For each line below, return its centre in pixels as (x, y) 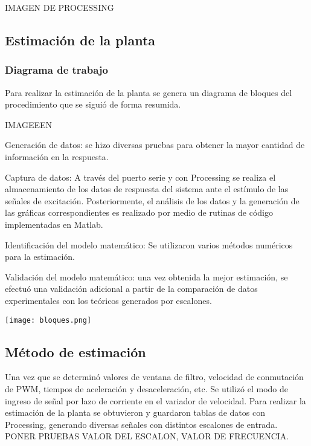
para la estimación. (40, 257)
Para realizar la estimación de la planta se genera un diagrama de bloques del (149, 92)
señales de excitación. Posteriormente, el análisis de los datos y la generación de (152, 200)
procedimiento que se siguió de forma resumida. (93, 104)
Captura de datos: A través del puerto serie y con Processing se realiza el (140, 177)
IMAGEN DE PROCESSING (59, 7)
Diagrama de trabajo (57, 70)
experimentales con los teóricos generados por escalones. (108, 300)
